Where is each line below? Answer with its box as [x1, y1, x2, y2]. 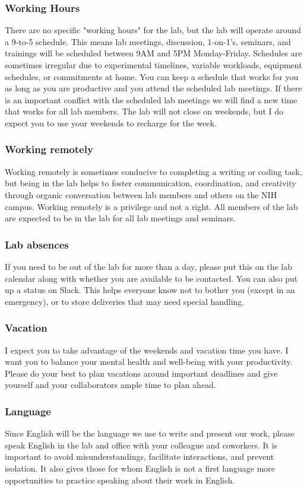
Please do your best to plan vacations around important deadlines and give [5, 367, 278, 379]
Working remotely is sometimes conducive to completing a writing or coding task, [5, 165, 302, 177]
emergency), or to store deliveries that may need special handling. [5, 295, 245, 307]
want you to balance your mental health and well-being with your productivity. [5, 355, 293, 368]
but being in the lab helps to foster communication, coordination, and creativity [5, 177, 296, 189]
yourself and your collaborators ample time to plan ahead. [5, 378, 216, 391]
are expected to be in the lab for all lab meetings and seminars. [5, 212, 236, 224]
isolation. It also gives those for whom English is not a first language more [5, 462, 276, 474]
